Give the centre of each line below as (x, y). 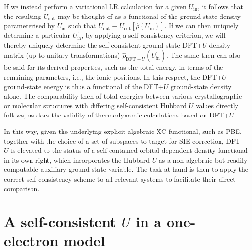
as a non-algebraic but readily (203, 159)
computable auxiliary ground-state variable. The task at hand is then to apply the (126, 169)
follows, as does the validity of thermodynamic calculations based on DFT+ (117, 115)
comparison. (22, 188)
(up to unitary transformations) (73, 55)
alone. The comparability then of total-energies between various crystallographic (123, 96)
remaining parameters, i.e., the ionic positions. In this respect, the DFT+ (113, 76)
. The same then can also (203, 55)
